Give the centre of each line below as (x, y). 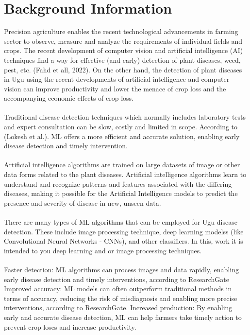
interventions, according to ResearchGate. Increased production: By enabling (118, 308)
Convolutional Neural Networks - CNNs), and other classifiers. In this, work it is (124, 241)
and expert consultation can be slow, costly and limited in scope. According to (121, 127)
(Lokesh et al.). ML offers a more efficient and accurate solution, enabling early (122, 136)
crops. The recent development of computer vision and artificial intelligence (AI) (124, 50)
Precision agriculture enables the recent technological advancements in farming (121, 31)
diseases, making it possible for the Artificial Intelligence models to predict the (121, 193)
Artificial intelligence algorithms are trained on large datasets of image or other (122, 165)
